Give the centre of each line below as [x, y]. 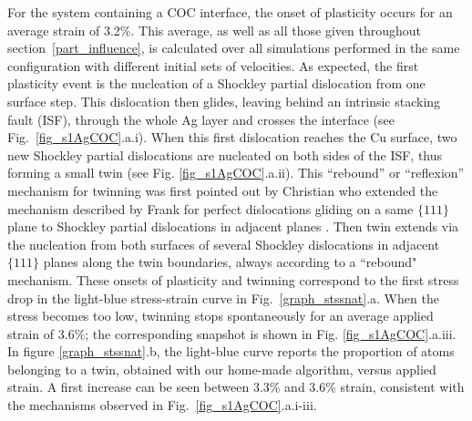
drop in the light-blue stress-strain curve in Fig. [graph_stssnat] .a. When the [223, 298]
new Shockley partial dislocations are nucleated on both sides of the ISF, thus [225, 154]
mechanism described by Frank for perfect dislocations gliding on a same [210, 208]
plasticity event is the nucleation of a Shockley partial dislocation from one [216, 83]
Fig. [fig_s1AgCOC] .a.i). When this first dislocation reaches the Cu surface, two [232, 137]
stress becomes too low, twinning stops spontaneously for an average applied [221, 316]
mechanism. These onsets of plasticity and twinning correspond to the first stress [233, 279]
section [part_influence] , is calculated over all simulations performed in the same [234, 48]
